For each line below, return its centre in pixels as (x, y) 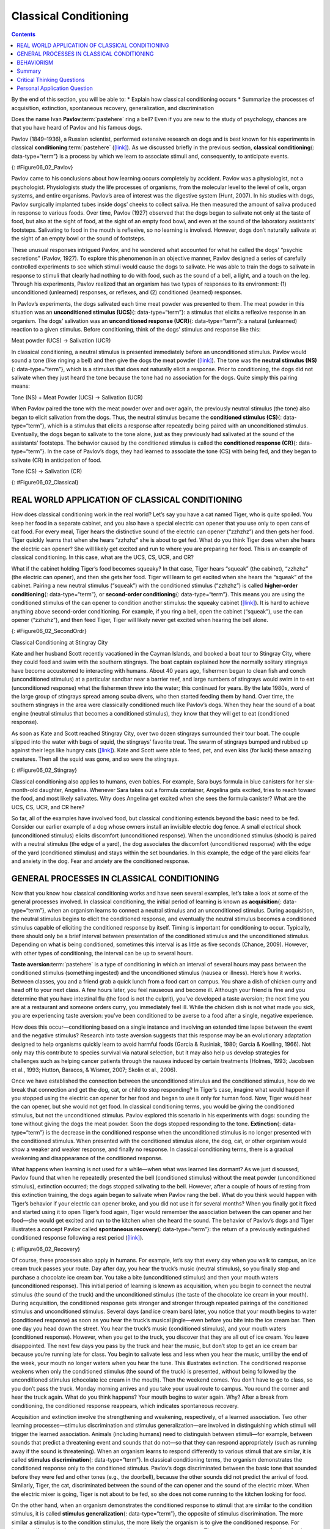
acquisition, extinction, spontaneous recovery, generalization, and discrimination (112, 108)
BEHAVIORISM (35, 62)
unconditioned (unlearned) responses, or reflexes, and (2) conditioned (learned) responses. (127, 292)
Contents (24, 34)
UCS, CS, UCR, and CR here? (48, 807)
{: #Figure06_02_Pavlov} (42, 168)
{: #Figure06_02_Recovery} (46, 1249)
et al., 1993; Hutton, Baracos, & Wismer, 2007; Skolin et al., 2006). (94, 1070)
